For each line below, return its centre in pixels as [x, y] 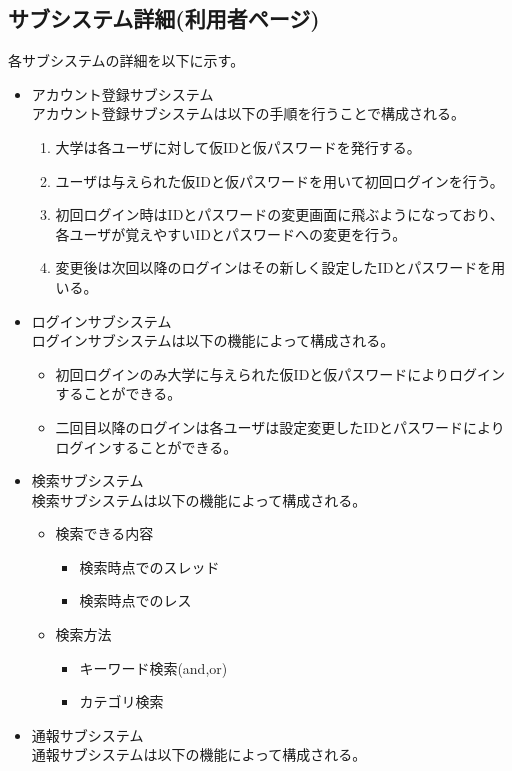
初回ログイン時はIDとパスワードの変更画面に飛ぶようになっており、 [279, 214]
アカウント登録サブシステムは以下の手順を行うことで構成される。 [248, 113]
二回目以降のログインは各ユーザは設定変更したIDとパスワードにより [280, 426]
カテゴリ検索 [121, 701]
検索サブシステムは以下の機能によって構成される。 [199, 499]
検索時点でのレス [135, 600]
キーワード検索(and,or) [153, 667]
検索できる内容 [104, 533]
